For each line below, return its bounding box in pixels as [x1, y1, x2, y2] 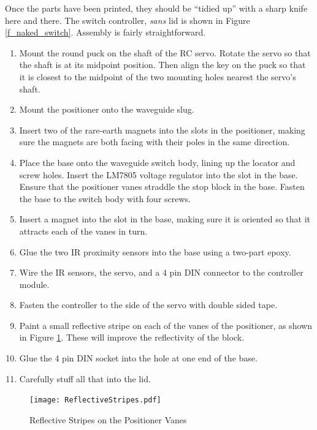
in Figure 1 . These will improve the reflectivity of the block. [19, 331, 245, 344]
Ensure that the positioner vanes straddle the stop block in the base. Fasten [19, 180, 305, 193]
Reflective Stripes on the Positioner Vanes [29, 413, 187, 426]
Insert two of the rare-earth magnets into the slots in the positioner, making [19, 123, 305, 136]
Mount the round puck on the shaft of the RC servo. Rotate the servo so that [19, 46, 311, 59]
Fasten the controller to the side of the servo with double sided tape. [19, 298, 278, 311]
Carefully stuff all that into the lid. [19, 372, 151, 385]
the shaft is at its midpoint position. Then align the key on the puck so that [19, 58, 306, 71]
